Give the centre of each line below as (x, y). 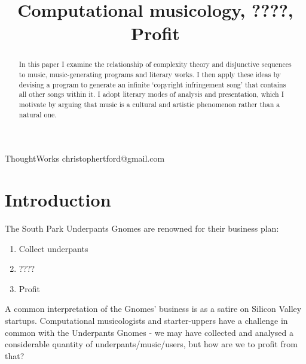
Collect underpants (53, 248)
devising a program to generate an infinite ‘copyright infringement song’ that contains (152, 84)
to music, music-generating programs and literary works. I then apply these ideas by (150, 75)
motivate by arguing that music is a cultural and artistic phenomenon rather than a (149, 104)
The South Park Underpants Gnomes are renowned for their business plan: (142, 228)
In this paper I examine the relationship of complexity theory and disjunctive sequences (155, 64)
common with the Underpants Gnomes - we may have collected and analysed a (149, 332)
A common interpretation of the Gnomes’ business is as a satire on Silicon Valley (153, 309)
